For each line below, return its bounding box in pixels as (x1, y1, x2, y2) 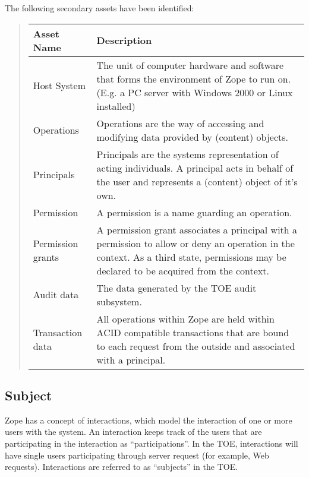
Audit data (33, 288, 79, 302)
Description (96, 33, 152, 48)
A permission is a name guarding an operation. (96, 205, 292, 219)
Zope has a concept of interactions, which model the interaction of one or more (5, 413, 292, 426)
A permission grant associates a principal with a (96, 222, 298, 236)
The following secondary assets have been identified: (5, 2, 194, 14)
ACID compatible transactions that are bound (96, 325, 289, 339)
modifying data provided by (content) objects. (96, 129, 289, 144)
